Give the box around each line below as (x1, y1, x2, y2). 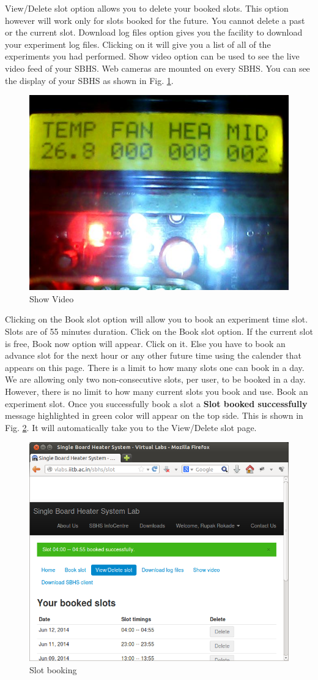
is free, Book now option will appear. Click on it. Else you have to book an (5, 337, 286, 350)
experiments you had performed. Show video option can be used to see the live (5, 50, 300, 63)
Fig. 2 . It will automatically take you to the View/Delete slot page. (5, 421, 257, 434)
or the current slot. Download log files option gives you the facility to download (5, 26, 303, 39)
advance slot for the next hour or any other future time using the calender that (5, 349, 301, 362)
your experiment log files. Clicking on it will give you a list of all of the (5, 37, 271, 50)
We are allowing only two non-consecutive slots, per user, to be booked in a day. (5, 373, 306, 386)
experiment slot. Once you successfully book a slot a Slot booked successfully (5, 397, 308, 410)
